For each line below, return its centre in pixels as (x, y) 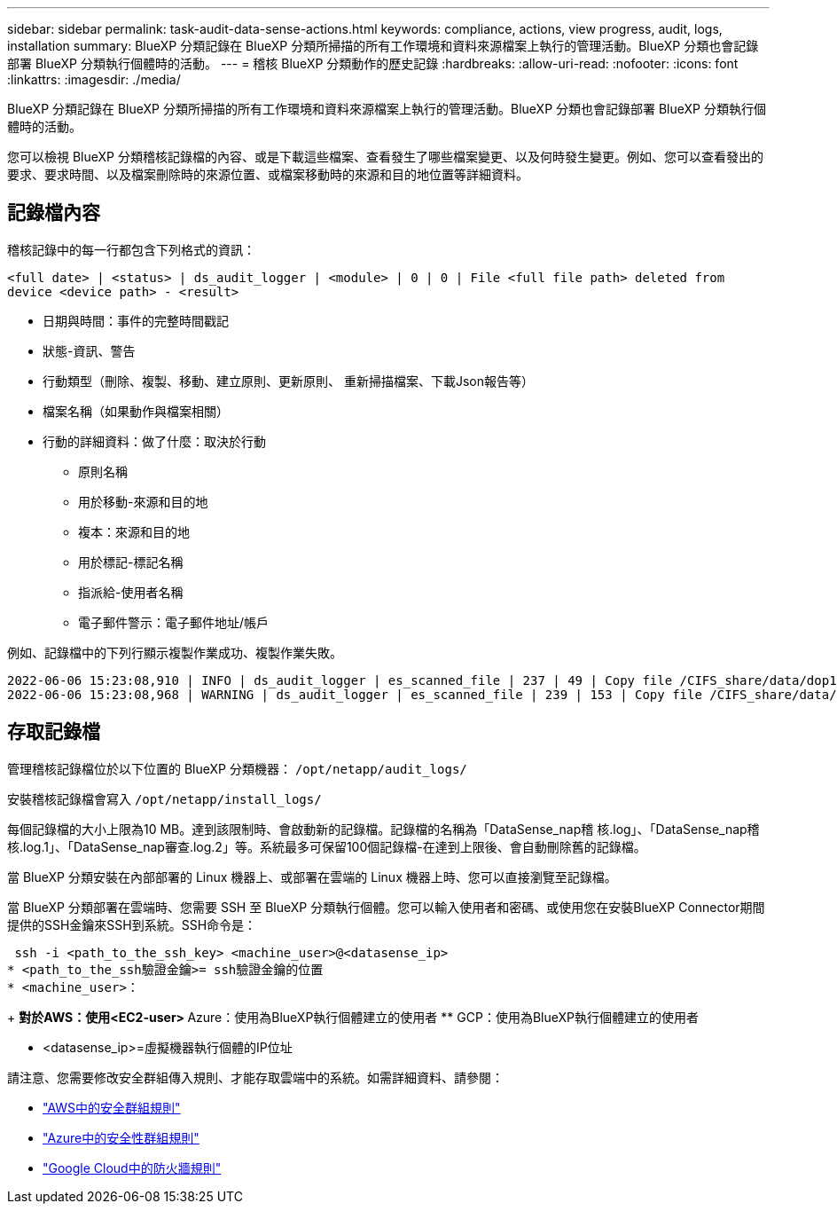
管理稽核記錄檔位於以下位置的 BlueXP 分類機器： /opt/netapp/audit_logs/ (237, 768)
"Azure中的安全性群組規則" (121, 1137)
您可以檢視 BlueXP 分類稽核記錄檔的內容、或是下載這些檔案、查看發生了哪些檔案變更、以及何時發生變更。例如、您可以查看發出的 (385, 157)
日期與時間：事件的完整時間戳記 (136, 320)
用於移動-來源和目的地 (143, 501)
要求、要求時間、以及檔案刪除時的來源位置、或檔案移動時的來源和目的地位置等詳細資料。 (268, 174)
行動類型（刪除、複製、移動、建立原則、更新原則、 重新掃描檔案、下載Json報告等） (288, 381)
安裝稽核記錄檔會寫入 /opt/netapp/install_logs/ (164, 798)
